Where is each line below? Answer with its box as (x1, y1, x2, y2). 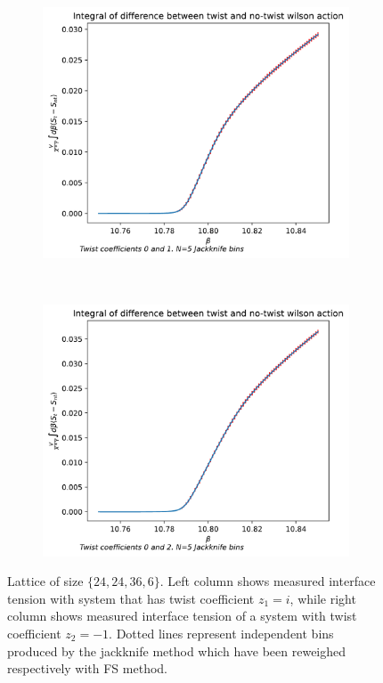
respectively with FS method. (7, 659, 167, 678)
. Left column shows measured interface (159, 572, 376, 590)
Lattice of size (7, 572, 84, 590)
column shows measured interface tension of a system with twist (7, 606, 357, 625)
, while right (289, 589, 356, 607)
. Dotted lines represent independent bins (109, 623, 334, 642)
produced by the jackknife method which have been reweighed (7, 641, 346, 660)
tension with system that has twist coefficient (7, 589, 255, 607)
